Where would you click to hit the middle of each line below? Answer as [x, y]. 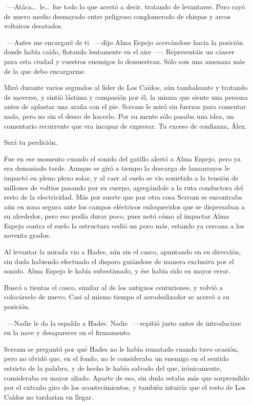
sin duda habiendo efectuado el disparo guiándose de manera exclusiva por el [119, 261]
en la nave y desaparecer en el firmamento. [68, 332]
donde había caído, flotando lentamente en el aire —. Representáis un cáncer [119, 52]
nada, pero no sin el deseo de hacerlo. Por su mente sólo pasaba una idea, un [119, 116]
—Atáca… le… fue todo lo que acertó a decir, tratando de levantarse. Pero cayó [126, 6]
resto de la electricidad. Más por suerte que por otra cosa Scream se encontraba [123, 197]
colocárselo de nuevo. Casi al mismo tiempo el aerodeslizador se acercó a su [117, 297]
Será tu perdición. [31, 142]
